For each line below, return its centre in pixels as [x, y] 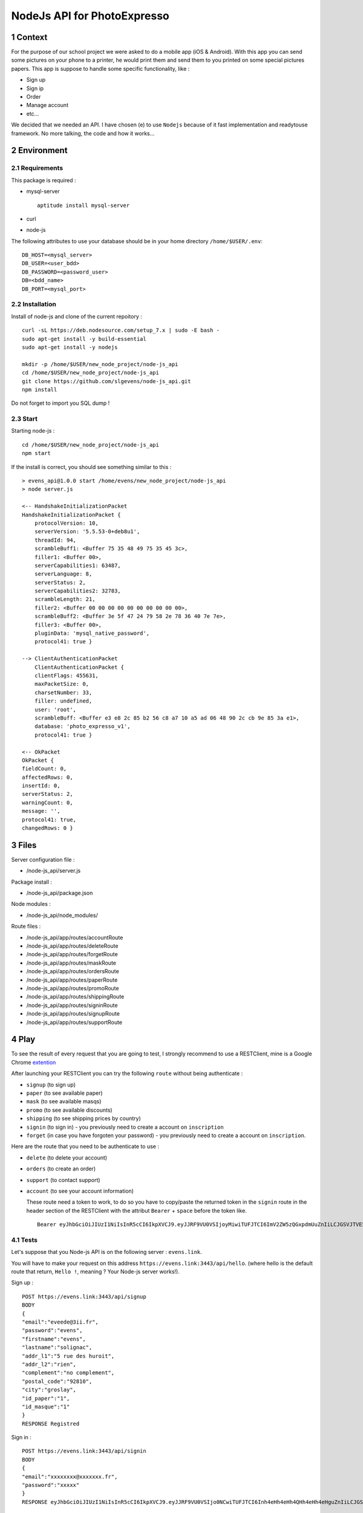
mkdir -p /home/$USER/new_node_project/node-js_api [100, 364]
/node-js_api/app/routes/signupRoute [73, 1014]
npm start [36, 453]
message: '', [41, 811]
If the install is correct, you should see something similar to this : [91, 467]
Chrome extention [34, 1062]
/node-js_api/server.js [54, 871]
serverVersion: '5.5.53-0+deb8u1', [87, 532]
